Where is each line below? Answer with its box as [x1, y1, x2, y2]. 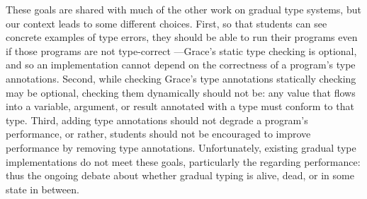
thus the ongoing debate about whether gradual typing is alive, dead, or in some [6, 168, 354, 183]
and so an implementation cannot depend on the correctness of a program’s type [6, 57, 356, 72]
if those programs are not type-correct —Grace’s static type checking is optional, [6, 43, 357, 58]
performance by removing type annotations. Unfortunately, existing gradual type [6, 140, 356, 155]
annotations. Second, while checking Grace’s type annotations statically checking [6, 71, 356, 85]
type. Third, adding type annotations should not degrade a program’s [6, 112, 308, 127]
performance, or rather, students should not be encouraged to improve [6, 126, 311, 141]
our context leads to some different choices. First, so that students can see [6, 16, 327, 30]
